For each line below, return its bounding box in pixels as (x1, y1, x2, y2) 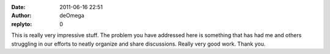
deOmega (59, 12, 85, 19)
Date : (11, 4, 26, 10)
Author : (11, 12, 32, 19)
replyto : (11, 20, 32, 27)
